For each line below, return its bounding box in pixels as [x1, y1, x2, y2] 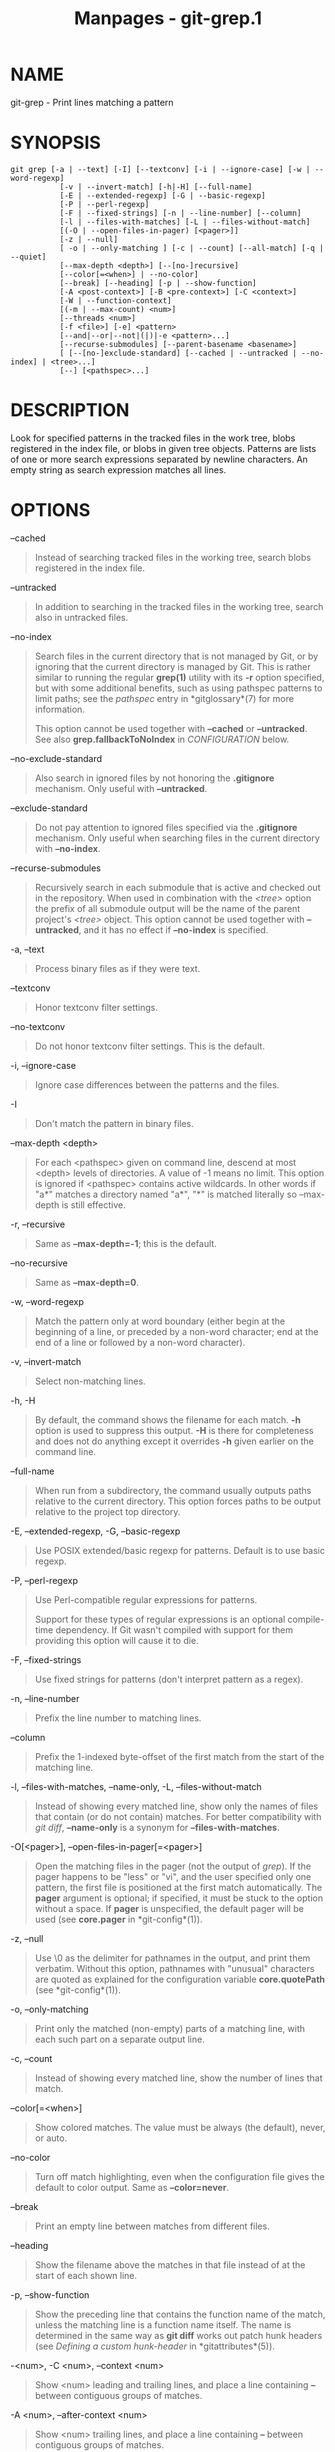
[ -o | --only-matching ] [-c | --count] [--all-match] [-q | [59, 243, 325, 253]
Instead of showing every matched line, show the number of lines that [34, 2072, 323, 2084]
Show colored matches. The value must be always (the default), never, [34, 2121, 326, 2133]
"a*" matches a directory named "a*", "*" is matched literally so [34, 1188, 298, 1200]
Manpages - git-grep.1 [73, 7, 263, 30]
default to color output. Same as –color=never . [34, 2181, 230, 2193]
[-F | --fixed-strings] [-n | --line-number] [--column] [59, 208, 302, 218]
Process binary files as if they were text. [34, 962, 201, 974]
